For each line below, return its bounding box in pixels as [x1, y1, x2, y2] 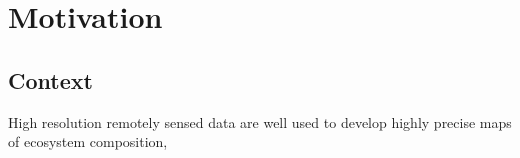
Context [8, 64, 93, 95]
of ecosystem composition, [8, 131, 168, 152]
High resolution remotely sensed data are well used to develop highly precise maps [8, 111, 512, 132]
